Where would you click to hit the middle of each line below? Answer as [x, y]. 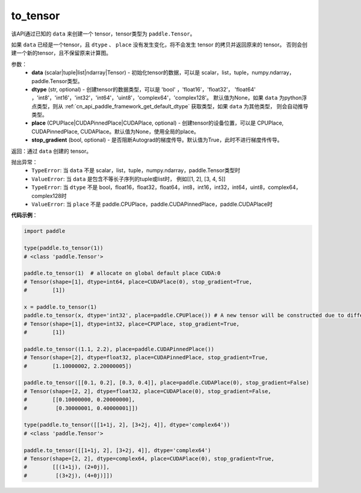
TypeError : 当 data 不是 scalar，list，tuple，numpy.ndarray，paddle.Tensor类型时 [136, 170]
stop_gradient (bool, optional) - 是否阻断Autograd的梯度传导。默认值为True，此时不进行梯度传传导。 [157, 140]
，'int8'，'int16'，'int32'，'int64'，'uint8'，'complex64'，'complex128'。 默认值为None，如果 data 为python [167, 98]
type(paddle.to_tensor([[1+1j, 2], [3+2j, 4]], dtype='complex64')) [127, 425]
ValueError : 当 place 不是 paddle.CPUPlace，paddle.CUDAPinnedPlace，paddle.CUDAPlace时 [152, 204]
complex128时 [49, 196]
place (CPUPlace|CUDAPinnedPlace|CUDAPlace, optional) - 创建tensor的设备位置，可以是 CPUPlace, [158, 123]
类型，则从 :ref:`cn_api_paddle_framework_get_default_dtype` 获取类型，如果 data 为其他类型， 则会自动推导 [172, 106]
